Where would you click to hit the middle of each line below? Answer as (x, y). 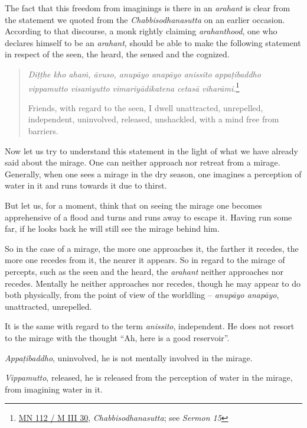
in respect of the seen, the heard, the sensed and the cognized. (117, 54)
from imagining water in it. (54, 389)
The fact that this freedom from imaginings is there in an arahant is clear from (148, 8)
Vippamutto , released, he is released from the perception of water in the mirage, (149, 377)
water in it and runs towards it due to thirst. (86, 185)
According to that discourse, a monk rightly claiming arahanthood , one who (141, 31)
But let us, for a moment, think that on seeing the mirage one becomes (133, 205)
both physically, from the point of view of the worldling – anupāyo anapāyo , (142, 295)
